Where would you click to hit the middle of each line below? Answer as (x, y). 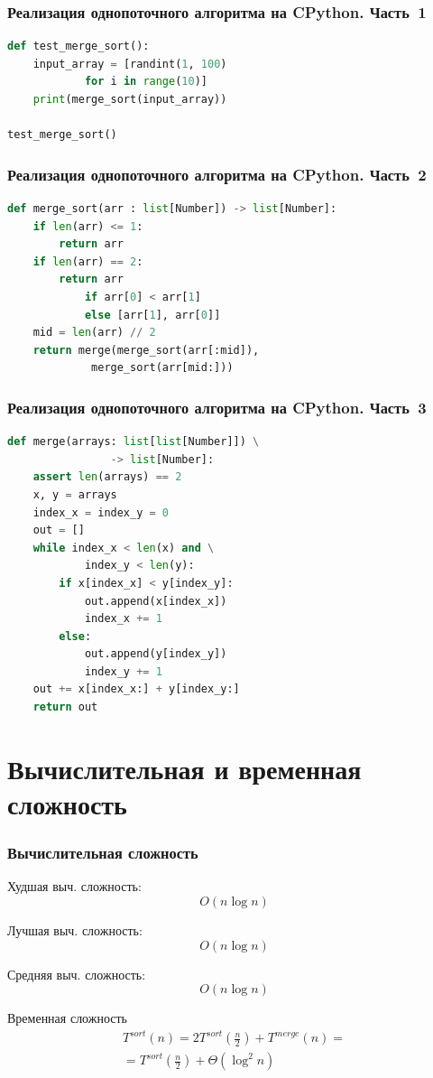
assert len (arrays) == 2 (107, 477)
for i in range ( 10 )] (146, 82)
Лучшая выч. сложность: (75, 930)
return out (65, 707)
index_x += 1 (123, 619)
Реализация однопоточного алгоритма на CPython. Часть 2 (217, 174)
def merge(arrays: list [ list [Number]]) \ (134, 442)
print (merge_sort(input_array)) (130, 99)
